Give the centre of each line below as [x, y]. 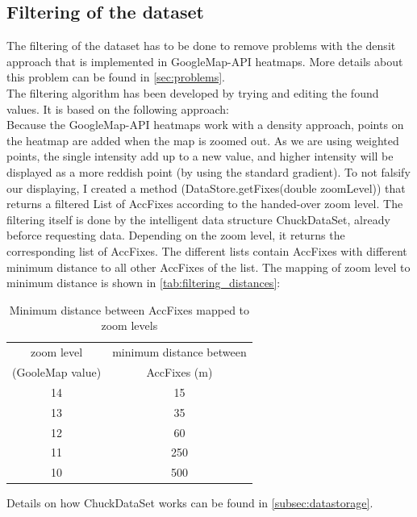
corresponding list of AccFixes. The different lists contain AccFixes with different [207, 250]
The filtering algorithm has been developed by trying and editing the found [193, 92]
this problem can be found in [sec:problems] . [116, 77]
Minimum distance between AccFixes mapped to [129, 309]
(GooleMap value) [57, 371]
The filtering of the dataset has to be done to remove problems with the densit [201, 46]
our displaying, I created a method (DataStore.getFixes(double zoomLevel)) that [206, 188]
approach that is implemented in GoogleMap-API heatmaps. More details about [205, 61]
